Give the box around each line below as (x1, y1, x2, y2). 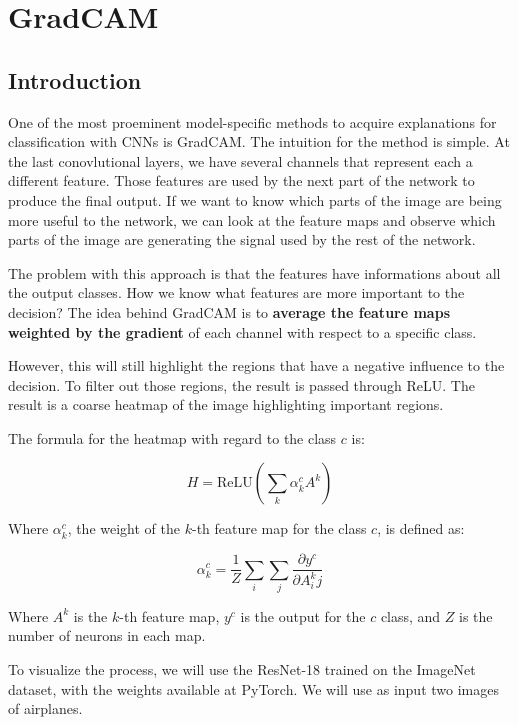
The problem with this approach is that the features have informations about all (8, 262, 501, 283)
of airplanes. (8, 698, 83, 719)
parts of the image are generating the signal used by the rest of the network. (8, 229, 476, 250)
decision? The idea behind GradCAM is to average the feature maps (8, 301, 450, 322)
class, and (380, 605, 441, 626)
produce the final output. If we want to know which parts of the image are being (8, 189, 502, 210)
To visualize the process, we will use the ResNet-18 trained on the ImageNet (8, 659, 476, 680)
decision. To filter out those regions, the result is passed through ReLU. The (8, 374, 475, 395)
